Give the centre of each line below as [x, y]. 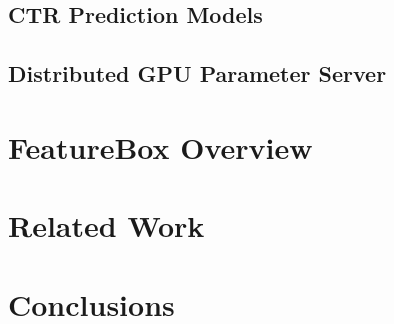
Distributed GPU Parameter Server [197, 73]
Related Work [106, 225]
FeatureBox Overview [160, 146]
